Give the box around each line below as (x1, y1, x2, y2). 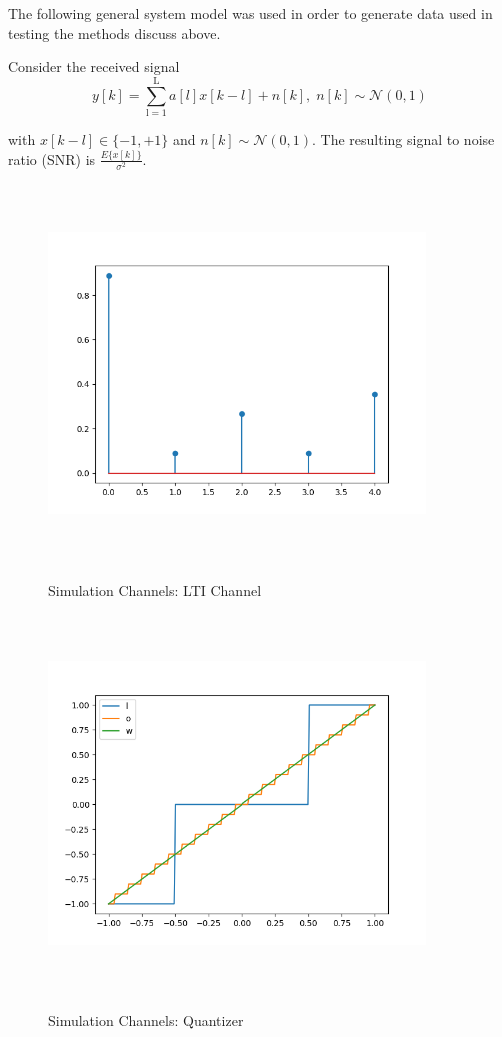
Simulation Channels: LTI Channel (48, 579, 262, 600)
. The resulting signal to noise (311, 128, 495, 149)
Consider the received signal (8, 56, 180, 77)
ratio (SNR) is (8, 148, 96, 169)
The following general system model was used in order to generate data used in (8, 3, 493, 23)
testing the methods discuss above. (8, 22, 221, 43)
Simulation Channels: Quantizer (48, 1009, 244, 1030)
